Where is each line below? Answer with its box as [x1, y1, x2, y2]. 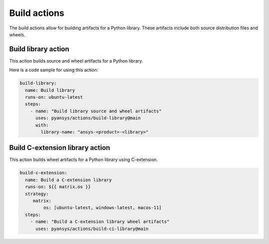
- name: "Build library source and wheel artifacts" [30, 108, 162, 114]
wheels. [9, 31, 25, 37]
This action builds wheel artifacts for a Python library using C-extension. [9, 157, 158, 163]
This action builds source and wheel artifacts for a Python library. [9, 58, 143, 64]
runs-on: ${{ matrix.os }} [25, 184, 91, 190]
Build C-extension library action [9, 143, 111, 152]
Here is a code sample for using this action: [9, 67, 99, 73]
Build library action [9, 45, 70, 53]
